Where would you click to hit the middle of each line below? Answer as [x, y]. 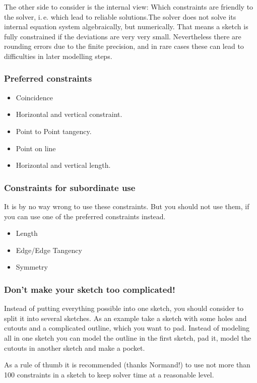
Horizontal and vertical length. [63, 165]
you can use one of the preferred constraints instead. [85, 216]
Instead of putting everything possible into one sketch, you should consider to [124, 308]
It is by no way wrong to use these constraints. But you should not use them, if [127, 206]
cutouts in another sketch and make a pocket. [75, 347]
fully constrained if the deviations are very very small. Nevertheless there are [123, 36]
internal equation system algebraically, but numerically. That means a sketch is [126, 26]
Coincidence [34, 97]
